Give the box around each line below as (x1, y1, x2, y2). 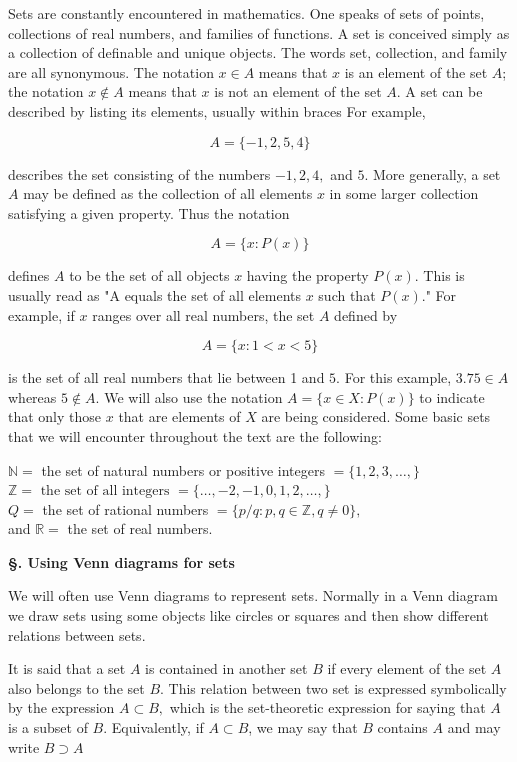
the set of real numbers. (67, 518, 213, 539)
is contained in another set (145, 658, 308, 679)
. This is (414, 265, 465, 286)
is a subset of (8, 717, 88, 738)
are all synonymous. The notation (8, 61, 214, 82)
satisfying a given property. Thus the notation (8, 202, 290, 223)
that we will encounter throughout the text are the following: (8, 425, 382, 446)
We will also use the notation (104, 386, 283, 407)
